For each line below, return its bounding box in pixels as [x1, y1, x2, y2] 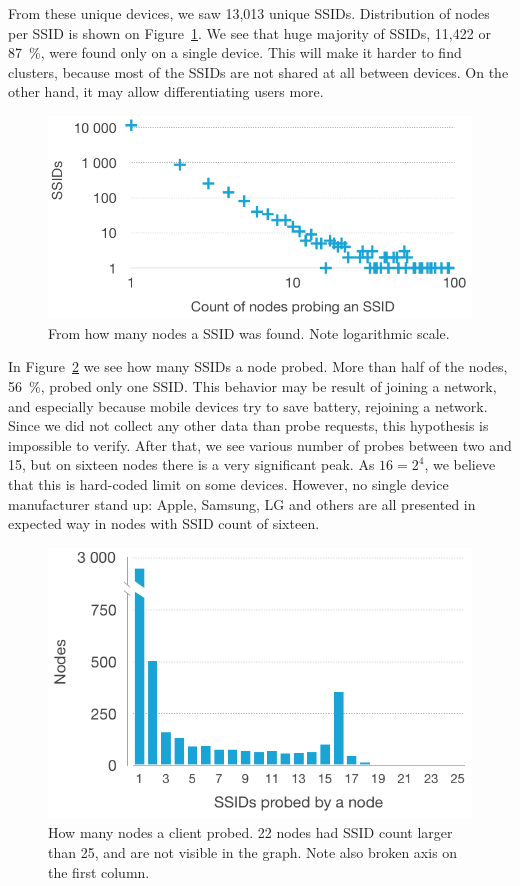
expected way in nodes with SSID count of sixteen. [8, 513, 320, 534]
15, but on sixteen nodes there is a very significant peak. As [8, 454, 375, 475]
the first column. [48, 861, 150, 882]
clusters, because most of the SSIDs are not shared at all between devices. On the [8, 61, 509, 82]
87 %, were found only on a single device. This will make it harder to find [8, 42, 462, 63]
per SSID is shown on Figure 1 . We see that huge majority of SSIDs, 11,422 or [8, 22, 491, 43]
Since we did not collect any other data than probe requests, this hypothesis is [8, 415, 489, 436]
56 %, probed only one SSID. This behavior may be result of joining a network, [8, 375, 497, 396]
